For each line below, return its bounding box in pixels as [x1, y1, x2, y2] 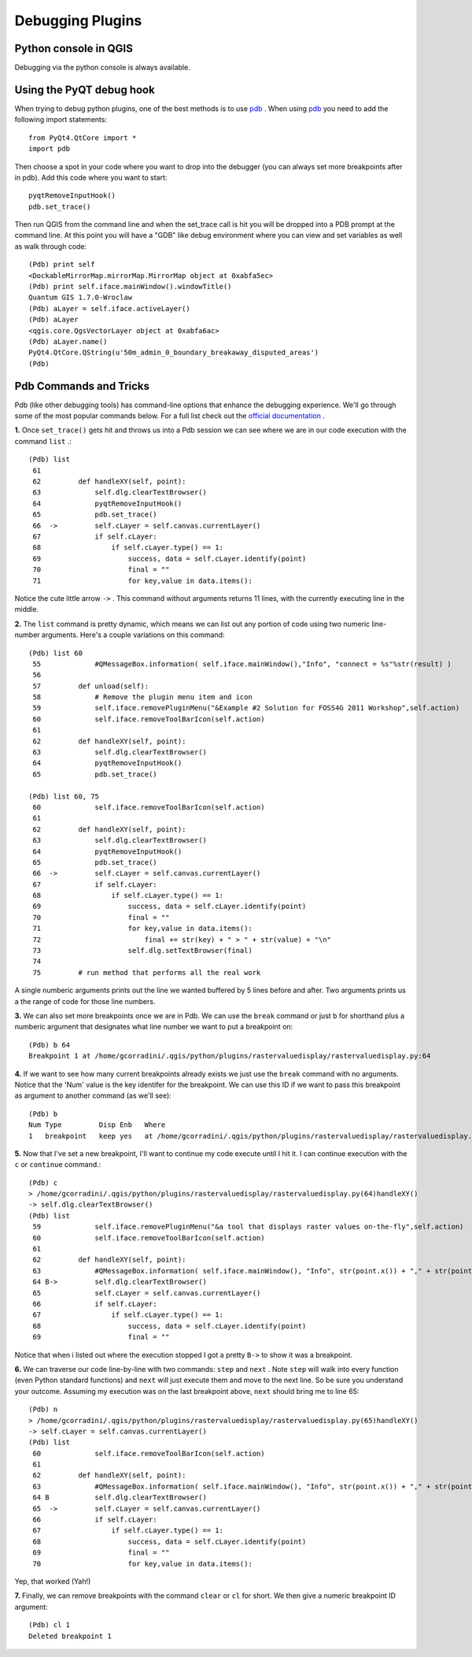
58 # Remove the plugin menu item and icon [32, 693, 253, 702]
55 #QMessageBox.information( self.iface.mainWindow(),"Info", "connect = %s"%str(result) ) [32, 659, 452, 669]
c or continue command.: [14, 1160, 101, 1170]
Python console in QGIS [14, 42, 133, 55]
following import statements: [14, 115, 108, 124]
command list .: [14, 436, 72, 446]
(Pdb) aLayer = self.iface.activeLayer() [28, 304, 190, 313]
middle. [14, 605, 39, 614]
